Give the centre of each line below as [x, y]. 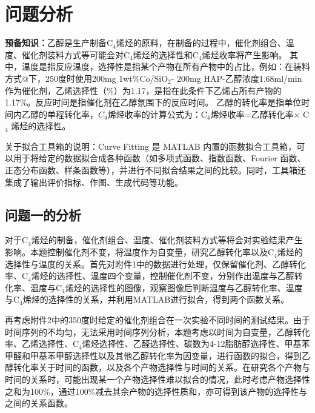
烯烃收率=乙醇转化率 [252, 114]
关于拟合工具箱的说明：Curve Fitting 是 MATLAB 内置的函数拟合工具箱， [151, 146]
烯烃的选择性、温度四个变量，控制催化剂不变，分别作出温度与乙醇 [163, 276]
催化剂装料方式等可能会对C [76, 54]
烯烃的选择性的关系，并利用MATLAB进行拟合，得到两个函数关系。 [156, 299]
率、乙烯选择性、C [42, 344]
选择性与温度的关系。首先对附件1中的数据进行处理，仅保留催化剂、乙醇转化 [155, 264]
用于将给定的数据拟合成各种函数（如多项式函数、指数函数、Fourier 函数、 [159, 158]
